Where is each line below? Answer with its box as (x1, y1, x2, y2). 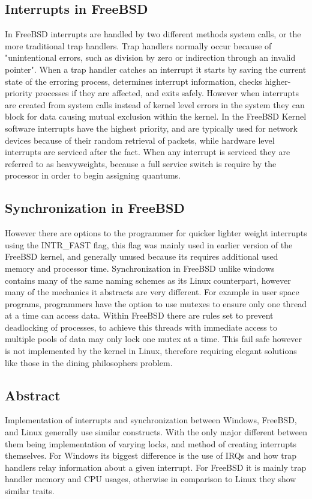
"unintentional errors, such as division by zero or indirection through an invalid (5, 51, 296, 64)
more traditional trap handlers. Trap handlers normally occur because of (5, 39, 272, 52)
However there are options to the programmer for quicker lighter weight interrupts (5, 227, 307, 239)
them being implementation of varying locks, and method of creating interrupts (5, 437, 297, 450)
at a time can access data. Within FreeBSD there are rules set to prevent (5, 309, 274, 322)
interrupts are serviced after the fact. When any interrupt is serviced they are (5, 145, 290, 158)
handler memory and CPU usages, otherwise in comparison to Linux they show (5, 473, 296, 485)
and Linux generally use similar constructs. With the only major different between (5, 426, 307, 438)
